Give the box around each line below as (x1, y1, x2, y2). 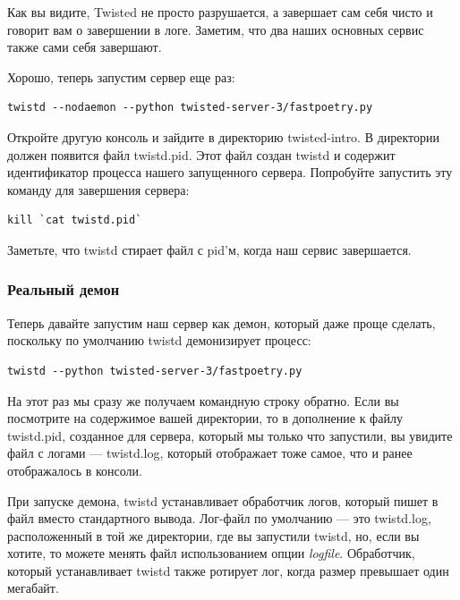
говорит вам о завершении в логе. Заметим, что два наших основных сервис (7, 20, 424, 38)
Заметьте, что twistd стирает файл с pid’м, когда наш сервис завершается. (7, 240, 412, 258)
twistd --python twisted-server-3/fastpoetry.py (7, 364, 302, 377)
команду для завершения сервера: (7, 180, 190, 199)
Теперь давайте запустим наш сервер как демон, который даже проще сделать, (7, 313, 436, 332)
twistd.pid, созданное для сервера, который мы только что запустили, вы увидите (7, 426, 453, 444)
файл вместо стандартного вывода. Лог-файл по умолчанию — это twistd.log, (7, 509, 431, 528)
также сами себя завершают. (7, 38, 162, 56)
